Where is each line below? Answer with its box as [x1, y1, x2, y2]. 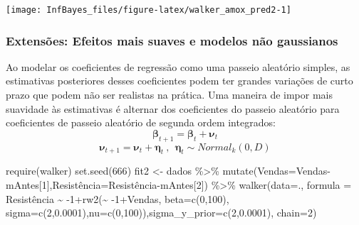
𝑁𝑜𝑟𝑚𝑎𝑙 [197, 142, 232, 153]
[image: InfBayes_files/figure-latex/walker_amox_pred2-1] [6, 5, 291, 15]
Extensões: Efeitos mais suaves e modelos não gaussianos [6, 31, 338, 49]
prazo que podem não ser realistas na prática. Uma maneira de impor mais [6, 87, 333, 102]
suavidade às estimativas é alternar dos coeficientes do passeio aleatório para [6, 101, 340, 116]
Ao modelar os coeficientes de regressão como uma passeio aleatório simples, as [6, 59, 350, 74]
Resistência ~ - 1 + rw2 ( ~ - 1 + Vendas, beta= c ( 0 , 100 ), [6, 191, 229, 206]
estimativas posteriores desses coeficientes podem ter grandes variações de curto [6, 73, 353, 88]
